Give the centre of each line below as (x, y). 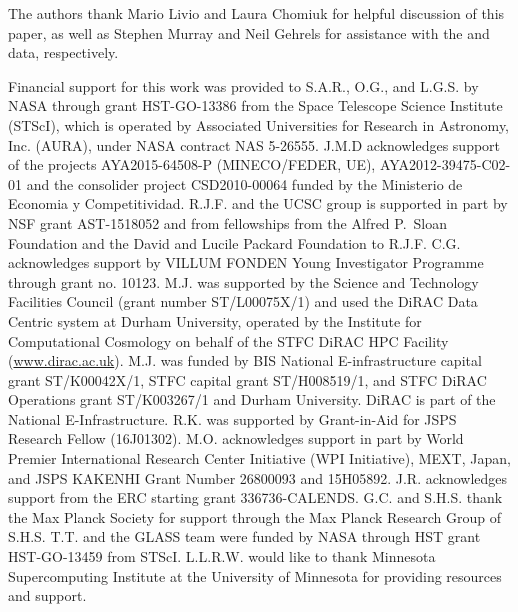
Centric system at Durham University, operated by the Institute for (215, 320)
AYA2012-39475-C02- (445, 164)
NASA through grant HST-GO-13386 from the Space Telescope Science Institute (255, 105)
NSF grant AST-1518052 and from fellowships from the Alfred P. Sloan (228, 222)
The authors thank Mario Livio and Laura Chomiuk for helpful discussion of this (256, 13)
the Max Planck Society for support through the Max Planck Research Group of (255, 516)
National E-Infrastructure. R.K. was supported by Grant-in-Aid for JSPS (232, 418)
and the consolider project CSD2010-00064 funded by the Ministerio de (244, 183)
